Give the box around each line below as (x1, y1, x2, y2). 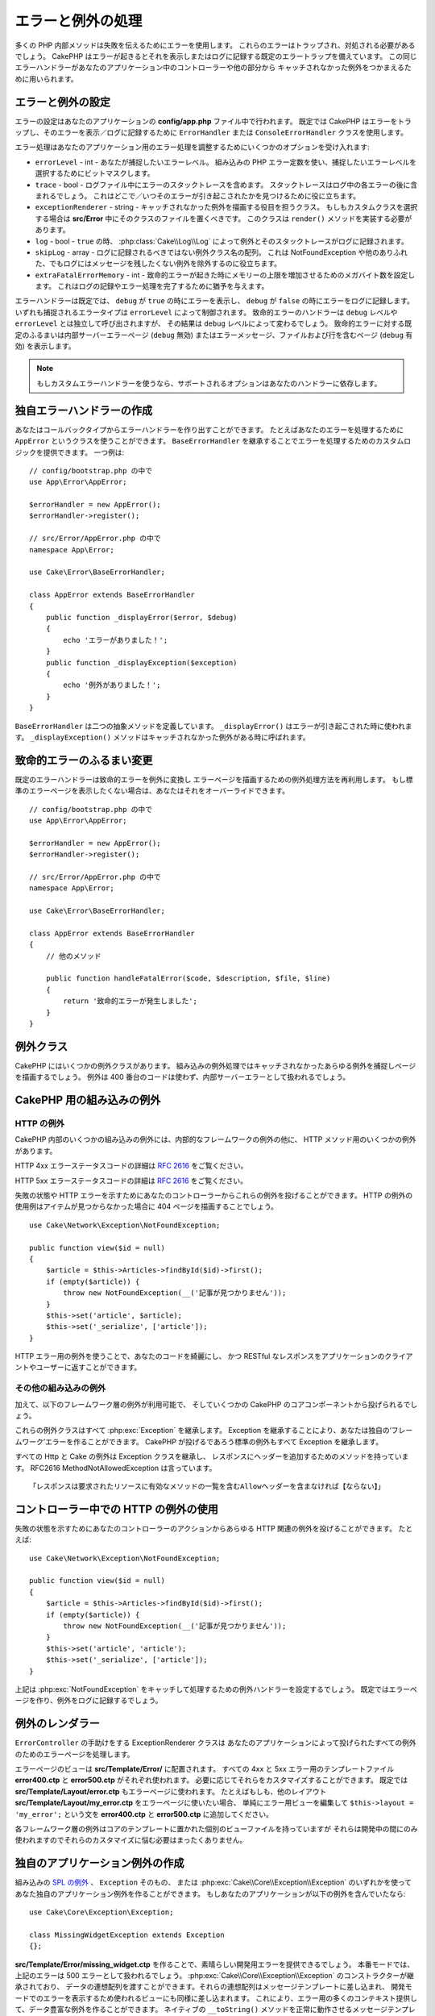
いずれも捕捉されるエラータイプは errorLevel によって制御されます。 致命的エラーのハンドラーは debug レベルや (14, 307, 398, 317)
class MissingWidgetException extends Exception (29, 1930, 225, 1939)
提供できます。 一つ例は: (43, 448, 125, 457)
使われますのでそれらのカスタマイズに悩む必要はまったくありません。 (14, 1835, 247, 1845)
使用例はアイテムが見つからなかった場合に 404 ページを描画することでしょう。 (14, 1202, 278, 1211)
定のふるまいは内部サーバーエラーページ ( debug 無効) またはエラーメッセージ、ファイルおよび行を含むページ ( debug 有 (14, 330, 413, 339)
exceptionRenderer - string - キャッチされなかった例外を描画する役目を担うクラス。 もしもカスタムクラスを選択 (35, 202, 418, 212)
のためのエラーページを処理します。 (14, 1749, 135, 1759)
